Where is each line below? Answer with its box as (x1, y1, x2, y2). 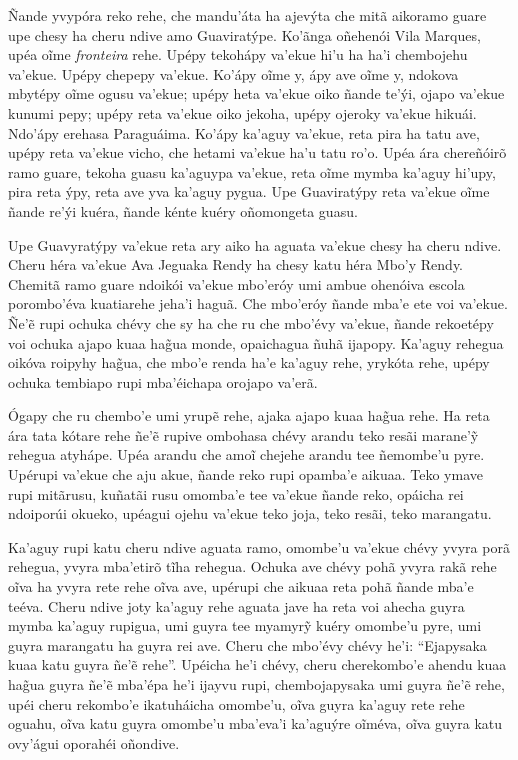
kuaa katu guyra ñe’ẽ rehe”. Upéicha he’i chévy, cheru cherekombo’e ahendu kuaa (8, 654, 507, 675)
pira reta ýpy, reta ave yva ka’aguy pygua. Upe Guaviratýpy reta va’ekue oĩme (8, 181, 490, 202)
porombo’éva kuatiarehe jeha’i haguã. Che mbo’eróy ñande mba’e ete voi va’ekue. (8, 293, 508, 314)
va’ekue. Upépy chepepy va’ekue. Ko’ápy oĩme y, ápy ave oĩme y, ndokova (8, 63, 459, 84)
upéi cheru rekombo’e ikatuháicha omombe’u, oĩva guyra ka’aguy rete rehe (8, 693, 465, 714)
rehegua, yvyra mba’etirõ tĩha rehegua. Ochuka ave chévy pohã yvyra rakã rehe (8, 556, 497, 577)
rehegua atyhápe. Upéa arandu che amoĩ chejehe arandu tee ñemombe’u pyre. (8, 444, 485, 465)
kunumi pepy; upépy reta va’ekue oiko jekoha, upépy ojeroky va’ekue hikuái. (8, 102, 477, 123)
